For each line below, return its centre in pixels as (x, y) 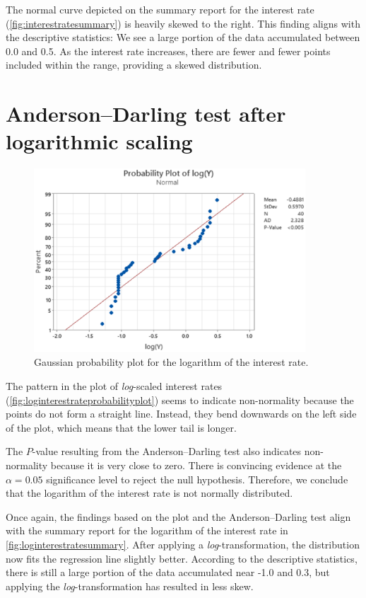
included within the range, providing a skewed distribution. (134, 65)
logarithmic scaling (99, 141)
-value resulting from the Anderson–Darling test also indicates (167, 451)
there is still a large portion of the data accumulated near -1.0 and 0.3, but (168, 572)
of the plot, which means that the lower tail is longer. (121, 427)
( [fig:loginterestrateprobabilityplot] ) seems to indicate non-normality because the (180, 399)
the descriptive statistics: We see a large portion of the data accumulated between (183, 37)
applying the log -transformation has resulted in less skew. (130, 586)
